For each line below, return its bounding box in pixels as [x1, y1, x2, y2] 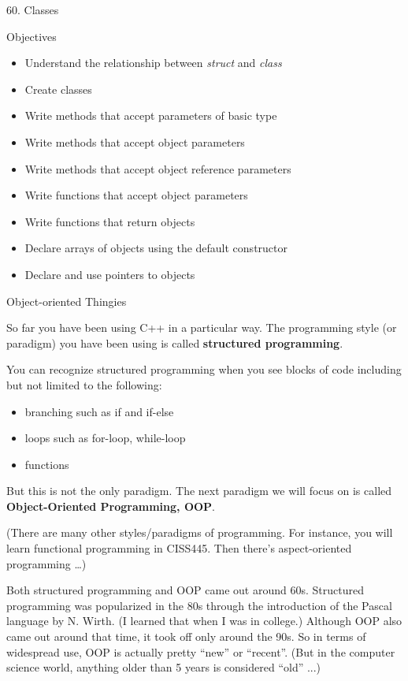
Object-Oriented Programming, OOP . [6, 497, 215, 514]
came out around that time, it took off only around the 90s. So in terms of [6, 628, 366, 645]
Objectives [6, 28, 57, 44]
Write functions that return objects [24, 213, 195, 229]
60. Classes [6, 2, 59, 17]
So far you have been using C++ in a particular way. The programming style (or [6, 319, 397, 336]
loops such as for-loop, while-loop [24, 430, 186, 446]
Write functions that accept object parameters [24, 187, 248, 203]
